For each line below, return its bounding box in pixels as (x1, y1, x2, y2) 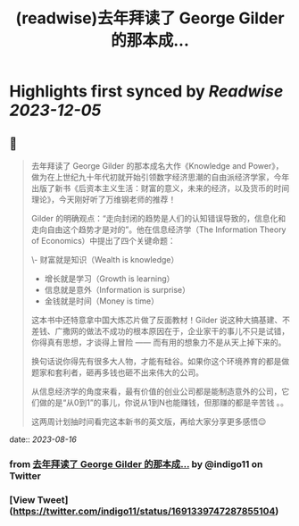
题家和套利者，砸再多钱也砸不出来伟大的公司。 (30, 367, 203, 378)
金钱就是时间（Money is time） (44, 296, 159, 306)
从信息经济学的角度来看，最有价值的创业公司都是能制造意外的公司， (30, 386, 282, 397)
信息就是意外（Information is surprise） (44, 285, 190, 295)
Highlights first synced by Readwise (9, 81, 284, 102)
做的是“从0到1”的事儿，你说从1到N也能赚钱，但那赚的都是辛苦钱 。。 (38, 397, 288, 407)
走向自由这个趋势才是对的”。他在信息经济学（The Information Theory (30, 224, 287, 235)
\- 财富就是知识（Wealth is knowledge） (30, 255, 179, 264)
